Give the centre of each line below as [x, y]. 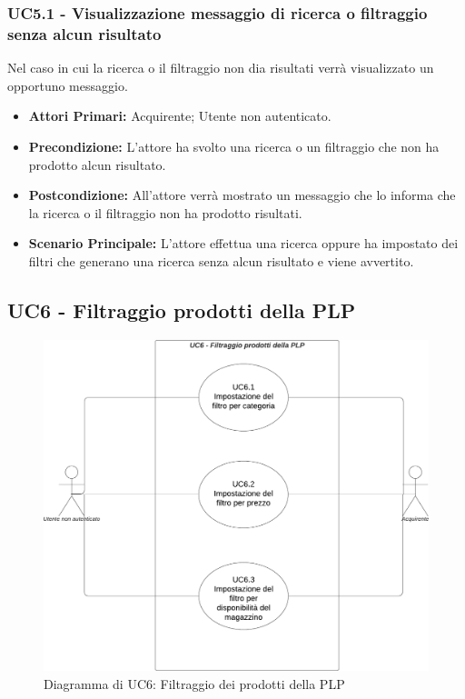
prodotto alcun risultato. [97, 164]
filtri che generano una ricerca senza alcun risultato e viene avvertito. [221, 260]
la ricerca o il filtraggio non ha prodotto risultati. [165, 212]
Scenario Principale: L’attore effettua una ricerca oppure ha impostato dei [243, 243]
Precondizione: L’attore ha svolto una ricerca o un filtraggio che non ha [234, 146]
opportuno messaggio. [68, 85]
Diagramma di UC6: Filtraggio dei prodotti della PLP [194, 684]
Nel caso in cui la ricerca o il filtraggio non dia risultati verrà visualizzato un [221, 68]
